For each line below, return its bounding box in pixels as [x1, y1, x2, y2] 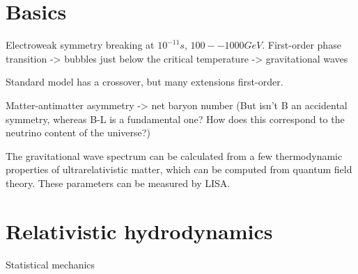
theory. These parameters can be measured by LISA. [6, 175, 231, 190]
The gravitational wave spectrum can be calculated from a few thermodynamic [6, 148, 343, 163]
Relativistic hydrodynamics [6, 216, 273, 245]
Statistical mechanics [6, 257, 95, 271]
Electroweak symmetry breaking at [6, 38, 155, 52]
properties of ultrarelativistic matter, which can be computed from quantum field [6, 162, 352, 177]
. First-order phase [262, 38, 341, 52]
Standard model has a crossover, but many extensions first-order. [6, 74, 283, 89]
